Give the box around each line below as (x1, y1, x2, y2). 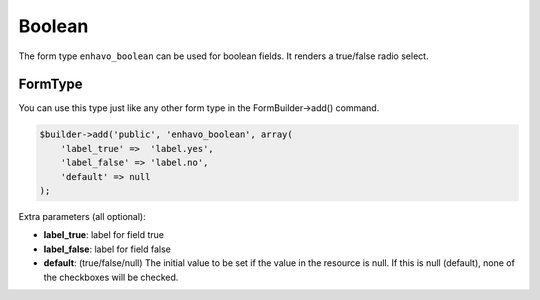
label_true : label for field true (43, 229, 165, 241)
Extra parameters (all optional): (18, 210, 146, 222)
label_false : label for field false (43, 243, 172, 255)
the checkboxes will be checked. (43, 271, 179, 283)
